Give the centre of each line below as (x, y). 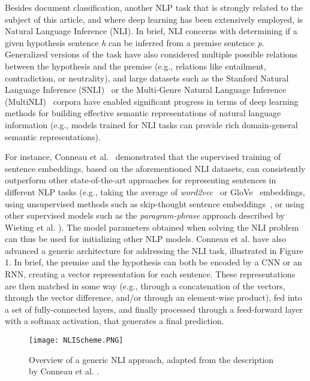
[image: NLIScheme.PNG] (76, 341)
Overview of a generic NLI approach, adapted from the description (151, 359)
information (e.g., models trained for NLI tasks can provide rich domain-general (151, 124)
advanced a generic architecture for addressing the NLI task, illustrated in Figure (154, 250)
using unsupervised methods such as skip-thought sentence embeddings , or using (155, 203)
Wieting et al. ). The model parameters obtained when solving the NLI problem (152, 227)
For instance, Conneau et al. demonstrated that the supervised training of (143, 157)
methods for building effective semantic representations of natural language (143, 113)
